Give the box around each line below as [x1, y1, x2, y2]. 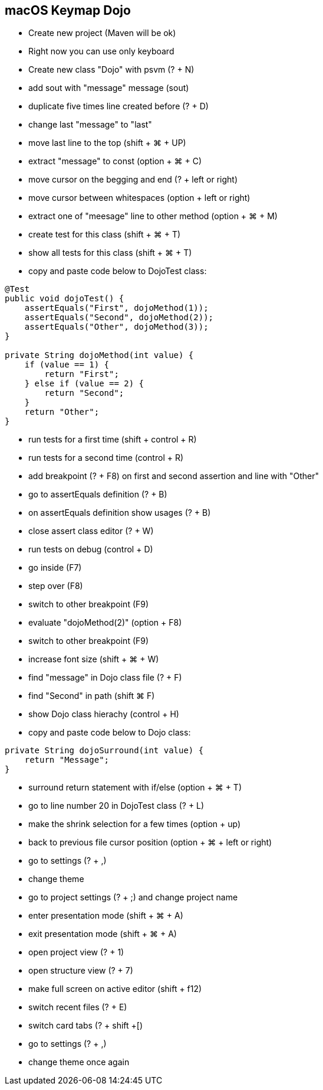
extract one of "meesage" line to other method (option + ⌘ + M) [28, 211, 278, 222]
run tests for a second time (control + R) [28, 453, 184, 463]
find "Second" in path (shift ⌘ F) [28, 691, 155, 701]
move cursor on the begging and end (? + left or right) [28, 174, 238, 185]
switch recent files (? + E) [28, 1002, 127, 1013]
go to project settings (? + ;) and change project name [28, 892, 238, 903]
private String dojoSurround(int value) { [5, 746, 204, 756]
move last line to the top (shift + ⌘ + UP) [28, 138, 186, 148]
